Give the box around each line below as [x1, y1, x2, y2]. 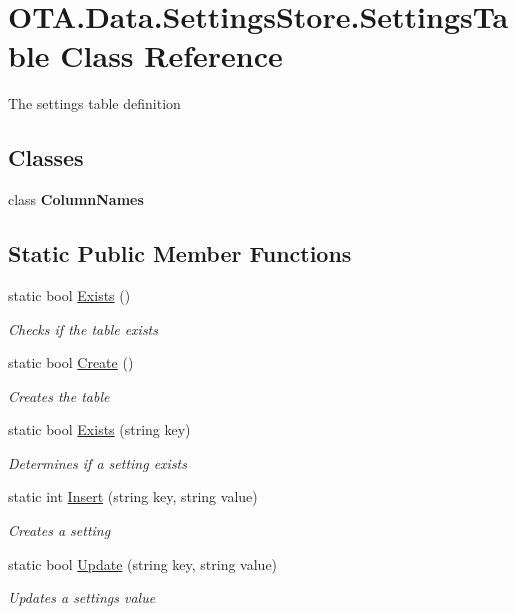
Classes [8, 142, 84, 173]
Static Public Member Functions [8, 238, 352, 269]
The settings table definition [8, 93, 181, 114]
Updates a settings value [8, 587, 156, 608]
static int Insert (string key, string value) [8, 486, 258, 507]
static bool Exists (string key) [8, 419, 191, 440]
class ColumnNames [8, 189, 144, 210]
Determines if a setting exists [8, 452, 187, 473]
